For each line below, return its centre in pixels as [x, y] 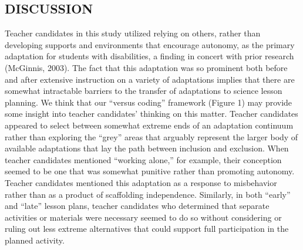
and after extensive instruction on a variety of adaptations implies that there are [150, 79]
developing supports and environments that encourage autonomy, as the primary [150, 44]
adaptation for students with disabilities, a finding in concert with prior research [149, 56]
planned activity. [35, 240]
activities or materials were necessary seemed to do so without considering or [143, 217]
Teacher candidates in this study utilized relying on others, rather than [133, 33]
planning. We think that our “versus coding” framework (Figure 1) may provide [149, 102]
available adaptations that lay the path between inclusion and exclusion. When [147, 148]
